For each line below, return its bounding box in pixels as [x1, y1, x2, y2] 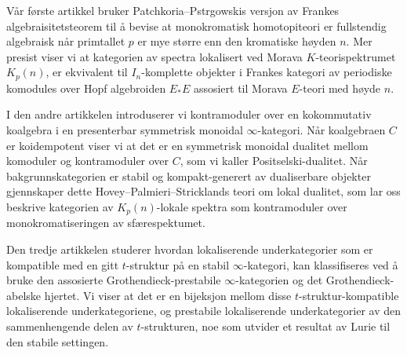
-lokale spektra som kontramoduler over [156, 198, 347, 214]
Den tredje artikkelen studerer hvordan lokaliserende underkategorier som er [6, 241, 373, 258]
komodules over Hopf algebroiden [6, 79, 166, 96]
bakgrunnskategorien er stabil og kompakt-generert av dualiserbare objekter [6, 167, 371, 184]
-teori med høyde [299, 79, 381, 96]
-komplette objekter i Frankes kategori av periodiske [141, 64, 392, 80]
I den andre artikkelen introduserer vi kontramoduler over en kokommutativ [6, 106, 372, 123]
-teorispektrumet [315, 48, 396, 64]
